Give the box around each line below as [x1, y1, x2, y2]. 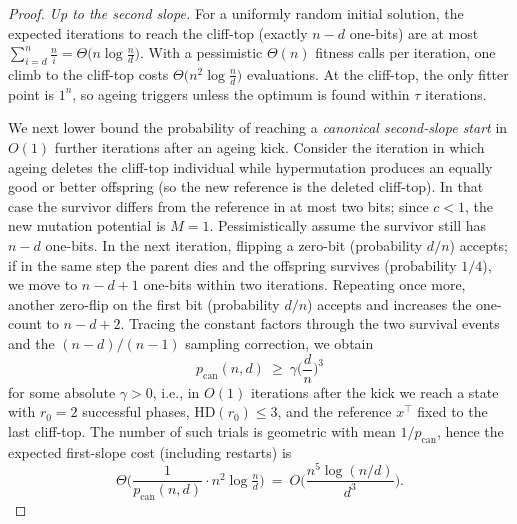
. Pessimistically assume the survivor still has [209, 215, 487, 236]
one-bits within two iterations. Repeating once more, [143, 274, 466, 295]
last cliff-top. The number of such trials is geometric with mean [8, 420, 396, 441]
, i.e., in [152, 381, 200, 402]
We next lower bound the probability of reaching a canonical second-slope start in [8, 117, 508, 138]
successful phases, [82, 401, 190, 422]
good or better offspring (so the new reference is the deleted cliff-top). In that [8, 176, 484, 197]
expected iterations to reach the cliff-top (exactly [8, 22, 308, 43]
